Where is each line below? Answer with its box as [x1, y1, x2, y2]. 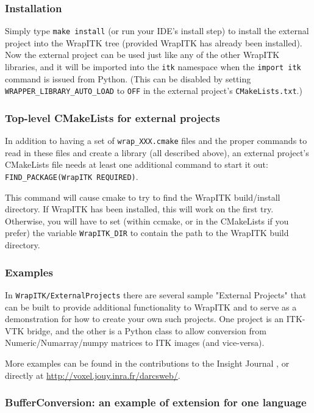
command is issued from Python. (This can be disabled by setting [5, 72, 251, 85]
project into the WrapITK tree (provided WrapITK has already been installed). [5, 36, 302, 49]
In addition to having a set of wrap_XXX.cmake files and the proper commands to [5, 134, 307, 147]
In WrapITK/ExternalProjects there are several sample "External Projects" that [5, 288, 307, 301]
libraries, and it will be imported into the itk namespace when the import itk [5, 60, 301, 73]
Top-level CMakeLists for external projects [5, 110, 220, 125]
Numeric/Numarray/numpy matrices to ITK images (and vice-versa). [5, 336, 265, 349]
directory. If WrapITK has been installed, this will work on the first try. [5, 203, 274, 215]
